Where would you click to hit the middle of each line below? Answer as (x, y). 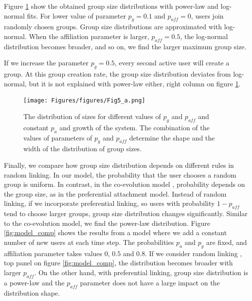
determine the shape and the (172, 137)
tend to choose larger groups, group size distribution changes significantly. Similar (126, 213)
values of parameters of (58, 137)
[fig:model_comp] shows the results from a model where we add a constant (116, 232)
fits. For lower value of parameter (76, 15)
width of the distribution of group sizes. (83, 149)
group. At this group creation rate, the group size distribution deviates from (117, 74)
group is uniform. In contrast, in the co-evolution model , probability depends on (125, 184)
